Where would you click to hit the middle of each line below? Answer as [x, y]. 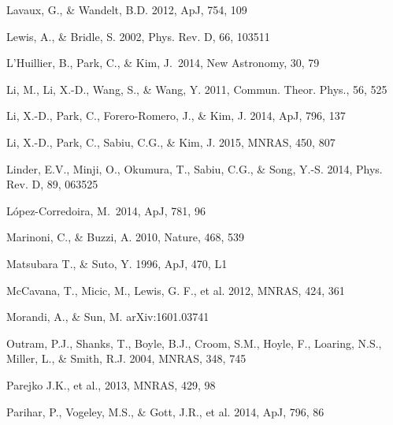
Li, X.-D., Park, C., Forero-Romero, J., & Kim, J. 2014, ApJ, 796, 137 [176, 116]
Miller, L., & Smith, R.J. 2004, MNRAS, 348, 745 [126, 358]
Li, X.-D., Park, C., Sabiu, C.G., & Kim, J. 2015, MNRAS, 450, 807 [171, 142]
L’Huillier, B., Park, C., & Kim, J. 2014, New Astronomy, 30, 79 [163, 63]
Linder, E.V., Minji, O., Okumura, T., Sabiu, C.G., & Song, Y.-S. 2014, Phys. [195, 168]
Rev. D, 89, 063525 [52, 184]
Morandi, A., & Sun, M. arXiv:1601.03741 [108, 317]
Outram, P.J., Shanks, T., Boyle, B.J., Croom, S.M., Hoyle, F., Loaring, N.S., [194, 343]
